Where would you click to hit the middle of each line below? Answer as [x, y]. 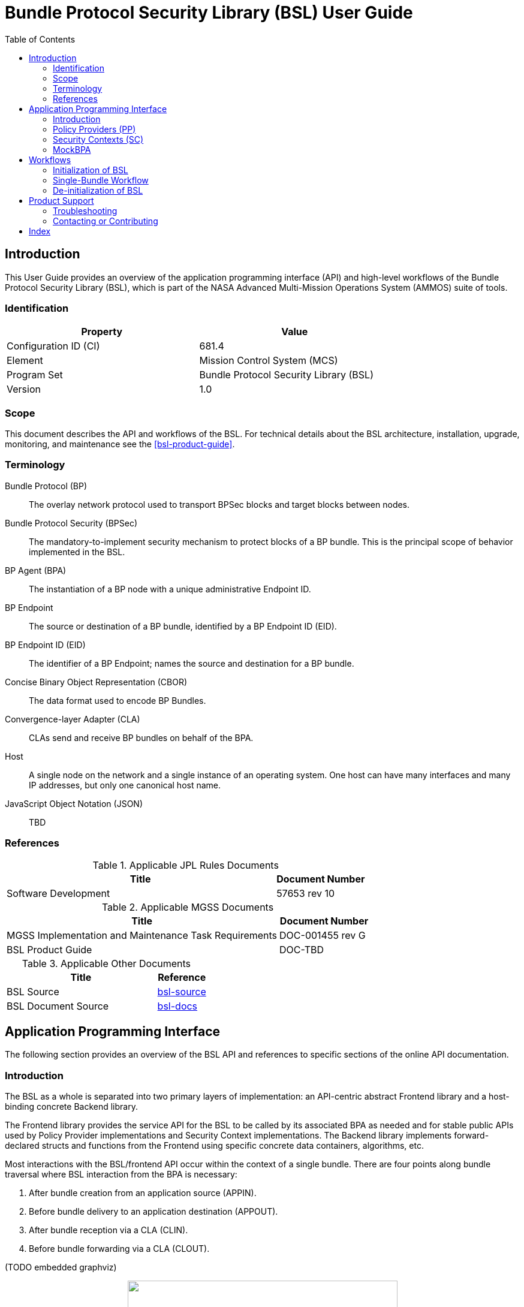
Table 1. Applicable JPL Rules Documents [186, 865]
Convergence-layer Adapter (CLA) [73, 719]
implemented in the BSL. [77, 552]
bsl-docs [177, 1006]
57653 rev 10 [306, 893]
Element [25, 361]
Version [24, 389]
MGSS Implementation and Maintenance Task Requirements [142, 935]
